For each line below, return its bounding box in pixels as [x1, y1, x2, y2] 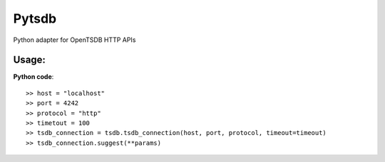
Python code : [13, 72, 54, 81]
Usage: [13, 54, 46, 66]
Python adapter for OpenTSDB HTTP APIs [13, 36, 136, 44]
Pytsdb [13, 11, 57, 26]
